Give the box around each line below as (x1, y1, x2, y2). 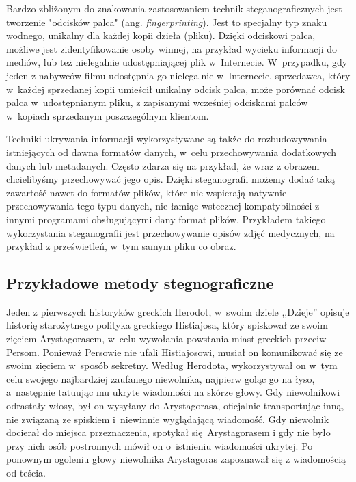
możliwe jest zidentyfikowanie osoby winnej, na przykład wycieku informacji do (6, 41, 338, 55)
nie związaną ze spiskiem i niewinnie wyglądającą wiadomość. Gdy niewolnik (6, 411, 329, 426)
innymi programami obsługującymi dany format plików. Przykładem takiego (6, 212, 326, 226)
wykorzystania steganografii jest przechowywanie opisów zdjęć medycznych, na (6, 225, 335, 240)
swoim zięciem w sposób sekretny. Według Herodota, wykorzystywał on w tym (6, 358, 338, 372)
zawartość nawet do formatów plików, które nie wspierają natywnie (6, 185, 287, 199)
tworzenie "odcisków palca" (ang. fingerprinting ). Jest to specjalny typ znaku (6, 14, 327, 29)
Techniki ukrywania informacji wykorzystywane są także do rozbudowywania (6, 131, 327, 146)
